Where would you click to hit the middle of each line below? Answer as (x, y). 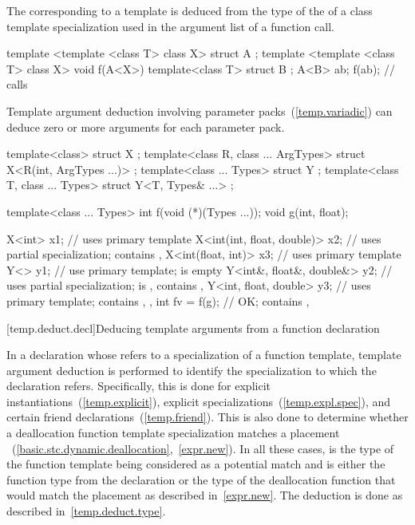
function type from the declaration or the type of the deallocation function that (201, 479)
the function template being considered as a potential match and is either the (196, 464)
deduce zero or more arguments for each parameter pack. (146, 126)
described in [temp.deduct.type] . (86, 511)
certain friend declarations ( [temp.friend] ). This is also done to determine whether (207, 417)
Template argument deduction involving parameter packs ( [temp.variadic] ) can (200, 111)
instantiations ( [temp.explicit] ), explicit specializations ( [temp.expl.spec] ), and (199, 401)
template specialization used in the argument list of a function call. (170, 26)
